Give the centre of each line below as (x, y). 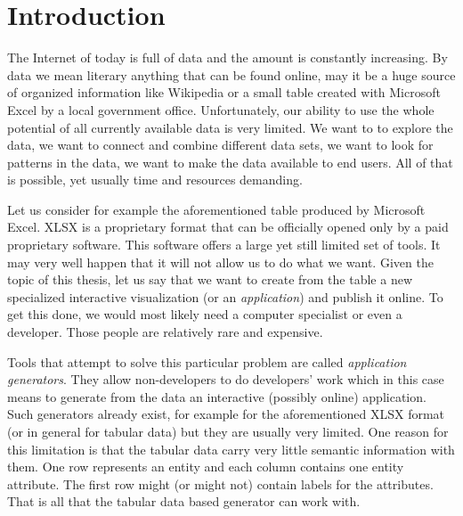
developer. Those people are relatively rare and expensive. (165, 332)
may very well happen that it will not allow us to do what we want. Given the (220, 262)
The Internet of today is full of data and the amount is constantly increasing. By (227, 57)
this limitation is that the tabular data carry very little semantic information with (231, 449)
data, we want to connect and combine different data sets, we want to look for (220, 145)
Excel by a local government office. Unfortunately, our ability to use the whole (221, 109)
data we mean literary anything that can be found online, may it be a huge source (231, 74)
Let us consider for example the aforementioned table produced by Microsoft (216, 209)
